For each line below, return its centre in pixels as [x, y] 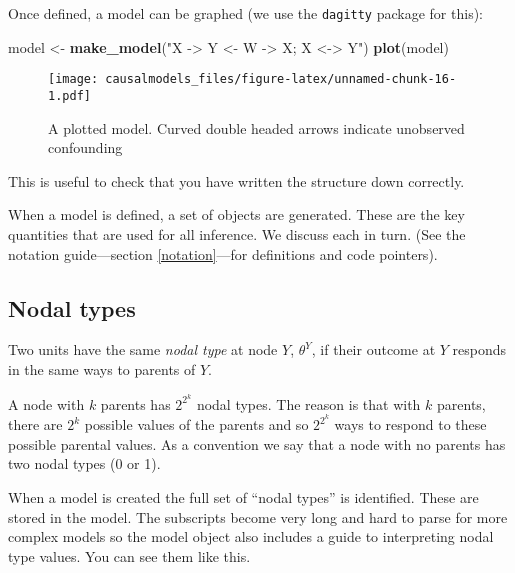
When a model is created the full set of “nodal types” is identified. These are [243, 497]
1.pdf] [69, 95]
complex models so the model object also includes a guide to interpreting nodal [251, 536]
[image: [73, 79]
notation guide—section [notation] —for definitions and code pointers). [223, 253]
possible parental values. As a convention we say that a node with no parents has [257, 443]
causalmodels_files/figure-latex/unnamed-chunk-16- [281, 79]
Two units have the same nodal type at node [143, 349]
